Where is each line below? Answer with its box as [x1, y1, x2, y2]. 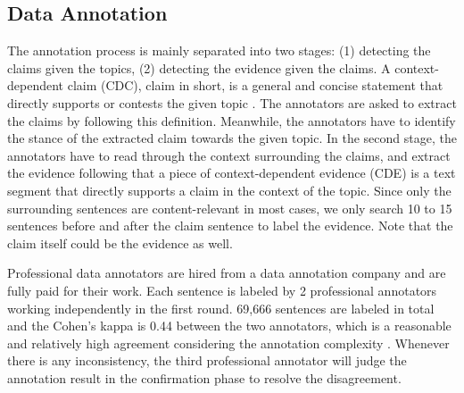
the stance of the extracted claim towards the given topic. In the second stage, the [7, 129, 457, 147]
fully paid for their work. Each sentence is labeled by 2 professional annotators [7, 280, 437, 299]
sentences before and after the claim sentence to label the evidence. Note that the [7, 216, 453, 235]
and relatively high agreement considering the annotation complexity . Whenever [7, 333, 450, 352]
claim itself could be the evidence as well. [7, 233, 233, 252]
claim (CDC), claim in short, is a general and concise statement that [67, 76, 443, 95]
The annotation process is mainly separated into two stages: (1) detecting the [7, 41, 431, 60]
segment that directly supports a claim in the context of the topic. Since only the [7, 180, 452, 199]
